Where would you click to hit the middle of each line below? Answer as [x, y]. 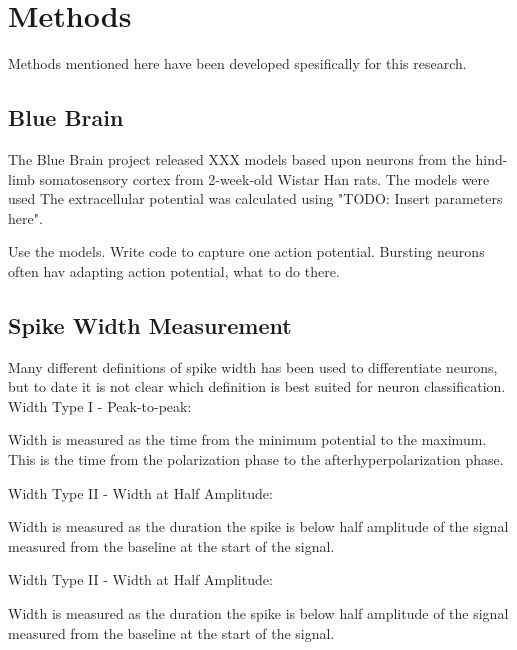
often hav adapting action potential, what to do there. [174, 270]
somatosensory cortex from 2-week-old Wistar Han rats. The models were [264, 178]
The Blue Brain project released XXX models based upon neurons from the [239, 158]
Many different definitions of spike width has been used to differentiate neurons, [253, 366]
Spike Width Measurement [150, 324]
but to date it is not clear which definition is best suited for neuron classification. [257, 386]
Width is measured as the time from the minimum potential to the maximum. [247, 439]
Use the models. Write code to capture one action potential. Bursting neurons [246, 251]
